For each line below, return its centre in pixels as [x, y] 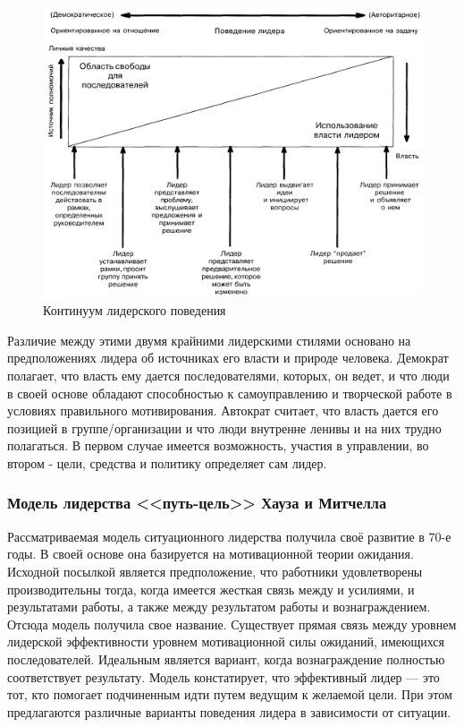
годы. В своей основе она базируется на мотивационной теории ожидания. [211, 554]
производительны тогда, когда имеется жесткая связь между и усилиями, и [211, 589]
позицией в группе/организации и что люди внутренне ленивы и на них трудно [224, 428]
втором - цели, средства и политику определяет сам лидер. [167, 462]
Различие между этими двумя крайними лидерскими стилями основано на [209, 340]
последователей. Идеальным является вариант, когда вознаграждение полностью [226, 659]
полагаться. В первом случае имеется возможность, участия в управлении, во [218, 445]
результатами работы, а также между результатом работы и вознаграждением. [219, 607]
